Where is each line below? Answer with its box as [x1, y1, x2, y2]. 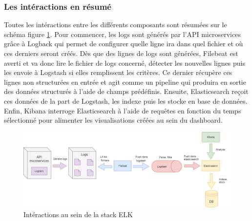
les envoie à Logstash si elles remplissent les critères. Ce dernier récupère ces [4, 67, 232, 77]
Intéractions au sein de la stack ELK [23, 209, 133, 220]
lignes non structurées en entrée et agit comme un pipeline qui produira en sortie [4, 76, 246, 87]
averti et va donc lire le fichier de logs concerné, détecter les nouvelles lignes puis [4, 57, 246, 68]
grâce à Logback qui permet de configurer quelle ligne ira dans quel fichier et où [4, 38, 243, 49]
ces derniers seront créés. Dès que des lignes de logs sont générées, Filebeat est [4, 48, 238, 58]
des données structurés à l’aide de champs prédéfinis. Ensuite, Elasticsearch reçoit [4, 86, 249, 96]
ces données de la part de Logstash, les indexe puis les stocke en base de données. [4, 95, 248, 106]
